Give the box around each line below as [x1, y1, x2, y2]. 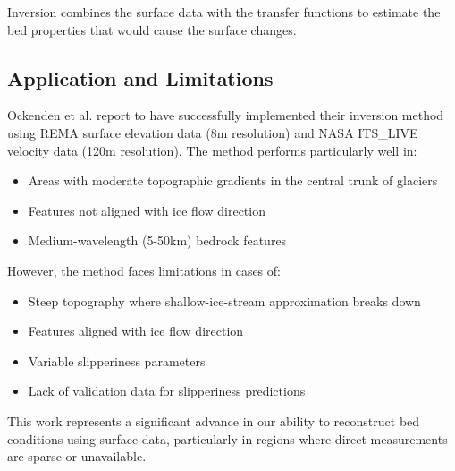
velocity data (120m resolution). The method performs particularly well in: [7, 141, 417, 159]
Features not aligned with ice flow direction [28, 201, 265, 219]
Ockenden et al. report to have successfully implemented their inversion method [7, 106, 444, 124]
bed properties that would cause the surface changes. [7, 20, 297, 39]
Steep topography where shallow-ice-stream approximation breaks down [28, 291, 421, 310]
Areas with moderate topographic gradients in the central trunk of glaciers [28, 171, 438, 190]
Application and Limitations [7, 64, 274, 91]
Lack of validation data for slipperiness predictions [28, 381, 306, 400]
